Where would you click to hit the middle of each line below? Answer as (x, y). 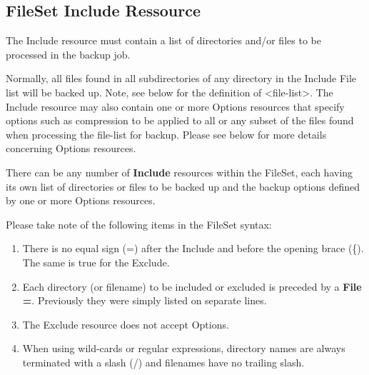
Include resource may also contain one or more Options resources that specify (175, 106)
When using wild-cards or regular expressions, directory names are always (184, 348)
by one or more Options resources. (81, 200)
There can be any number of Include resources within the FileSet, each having (180, 172)
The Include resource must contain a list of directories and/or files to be (163, 40)
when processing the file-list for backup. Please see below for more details (166, 134)
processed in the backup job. (68, 54)
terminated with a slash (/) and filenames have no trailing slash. (163, 362)
